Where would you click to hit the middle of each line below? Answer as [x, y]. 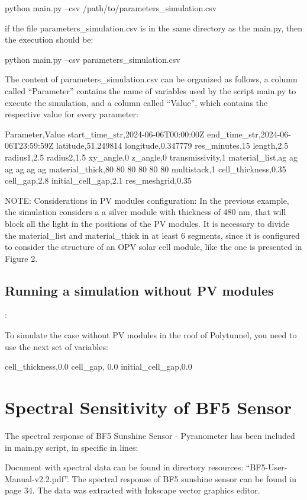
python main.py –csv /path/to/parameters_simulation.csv [111, 8]
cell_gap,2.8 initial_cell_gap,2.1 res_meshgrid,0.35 [98, 180]
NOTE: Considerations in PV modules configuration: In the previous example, [147, 200]
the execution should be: [49, 39]
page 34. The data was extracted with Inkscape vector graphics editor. [133, 490]
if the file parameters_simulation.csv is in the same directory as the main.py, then [154, 28]
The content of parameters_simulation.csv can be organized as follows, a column [151, 79]
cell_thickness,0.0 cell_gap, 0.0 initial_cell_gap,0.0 [98, 366]
